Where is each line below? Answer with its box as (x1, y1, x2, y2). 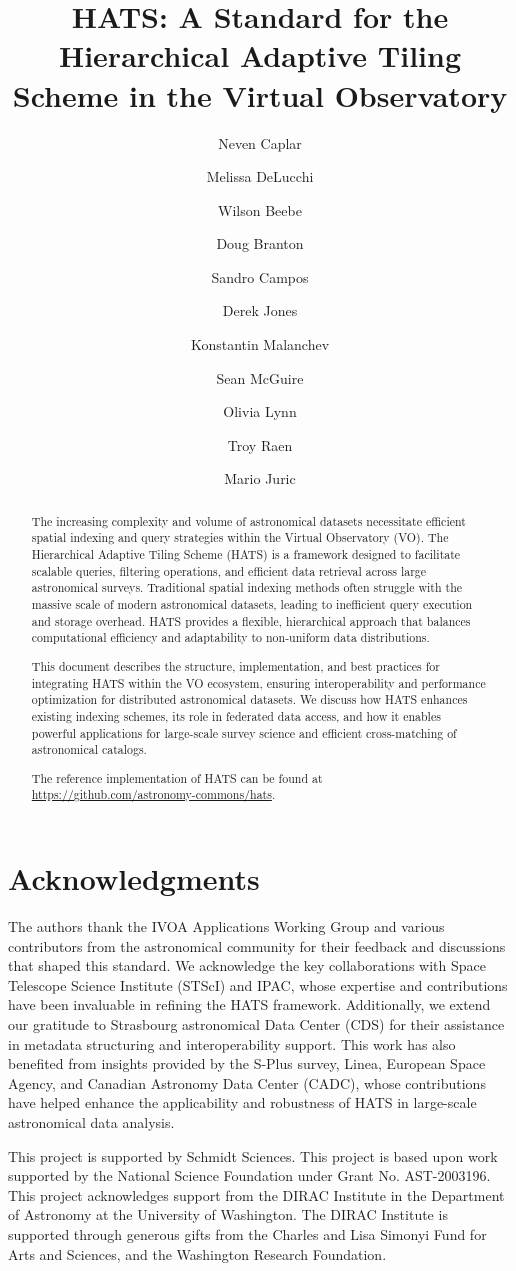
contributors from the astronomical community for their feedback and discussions (8, 935, 506, 956)
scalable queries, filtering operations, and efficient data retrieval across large (31, 562, 427, 579)
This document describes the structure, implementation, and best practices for (31, 657, 440, 674)
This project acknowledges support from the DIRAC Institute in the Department (8, 1184, 505, 1205)
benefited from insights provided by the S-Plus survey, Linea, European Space (8, 1053, 486, 1074)
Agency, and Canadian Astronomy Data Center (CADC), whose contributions (8, 1072, 486, 1093)
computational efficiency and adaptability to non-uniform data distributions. (31, 629, 430, 646)
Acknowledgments (8, 858, 260, 899)
